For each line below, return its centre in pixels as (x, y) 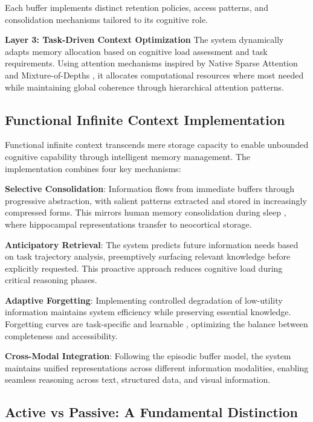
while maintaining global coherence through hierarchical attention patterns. (144, 87)
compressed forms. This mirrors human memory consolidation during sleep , (146, 212)
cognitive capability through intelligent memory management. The (128, 156)
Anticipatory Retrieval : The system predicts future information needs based (152, 244)
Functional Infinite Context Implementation (145, 119)
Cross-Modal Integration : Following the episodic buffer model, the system (148, 356)
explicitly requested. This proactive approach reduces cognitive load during (144, 268)
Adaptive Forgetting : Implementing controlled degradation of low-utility (144, 300)
